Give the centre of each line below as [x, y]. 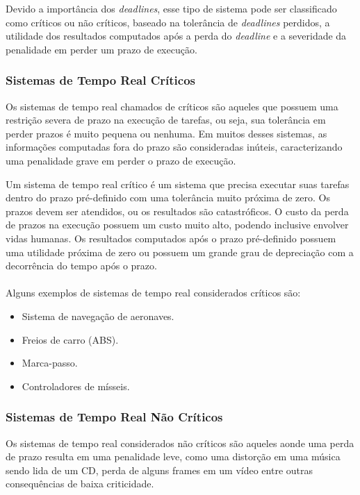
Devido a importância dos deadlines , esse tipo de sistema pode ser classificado [171, 8]
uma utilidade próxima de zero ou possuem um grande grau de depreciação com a [180, 252]
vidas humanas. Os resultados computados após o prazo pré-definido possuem [171, 238]
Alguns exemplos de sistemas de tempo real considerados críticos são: [153, 293]
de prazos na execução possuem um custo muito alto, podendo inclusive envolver [177, 225]
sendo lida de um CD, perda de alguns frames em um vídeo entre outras [159, 470]
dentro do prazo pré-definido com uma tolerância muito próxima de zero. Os [168, 198]
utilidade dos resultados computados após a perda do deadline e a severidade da [176, 36]
